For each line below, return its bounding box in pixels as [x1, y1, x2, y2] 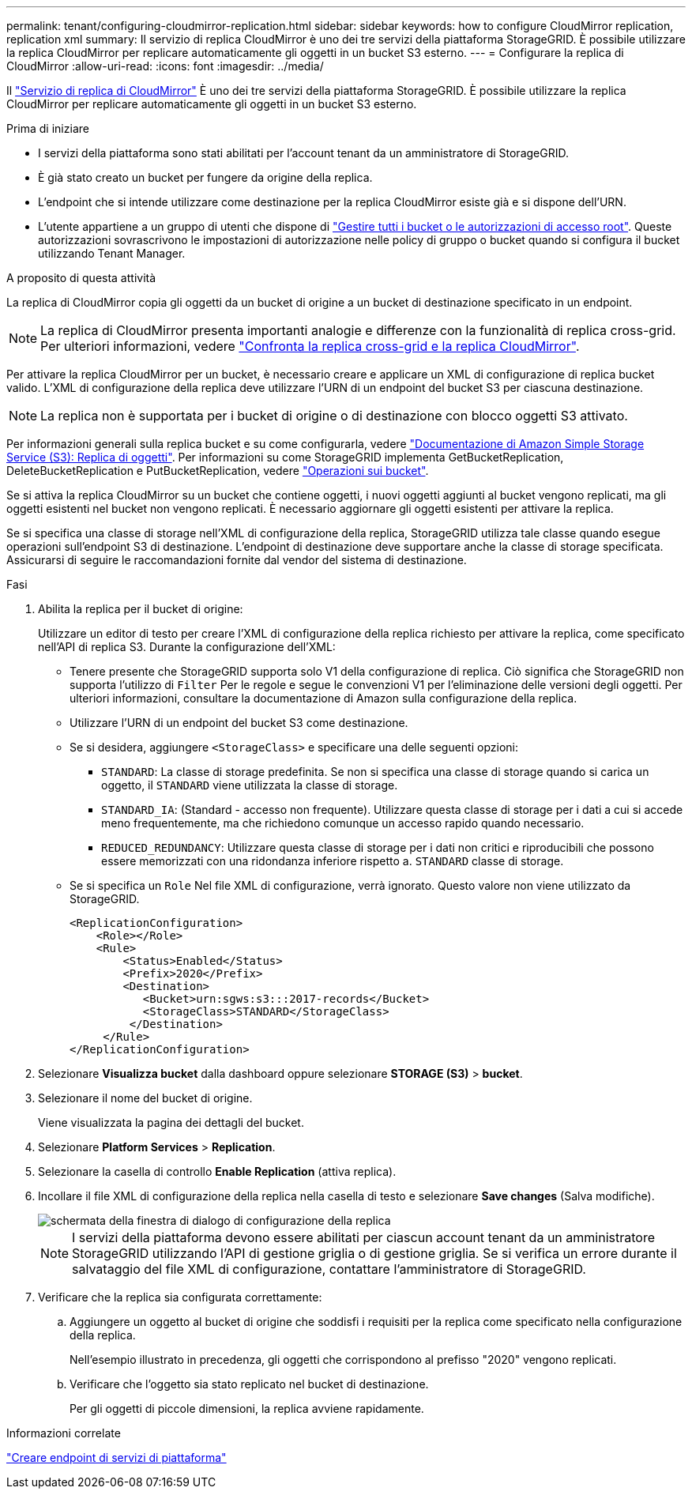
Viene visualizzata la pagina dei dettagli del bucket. [38, 1116, 304, 1129]
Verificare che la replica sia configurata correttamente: [38, 1290, 322, 1304]
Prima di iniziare [6, 122, 89, 135]
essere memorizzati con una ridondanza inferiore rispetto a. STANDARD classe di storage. [101, 854, 564, 868]
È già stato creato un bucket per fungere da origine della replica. [38, 171, 373, 184]
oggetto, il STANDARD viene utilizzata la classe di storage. [101, 778, 398, 792]
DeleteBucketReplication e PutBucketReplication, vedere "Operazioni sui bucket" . [6, 464, 429, 477]
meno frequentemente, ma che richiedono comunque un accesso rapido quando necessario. [101, 816, 585, 830]
